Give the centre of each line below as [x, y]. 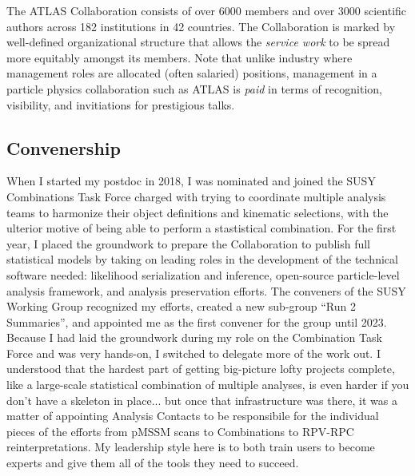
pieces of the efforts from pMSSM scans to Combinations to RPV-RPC [180, 431]
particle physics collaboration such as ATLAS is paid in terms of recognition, [194, 88]
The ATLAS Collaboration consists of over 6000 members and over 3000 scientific [207, 10]
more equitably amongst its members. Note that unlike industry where [180, 57]
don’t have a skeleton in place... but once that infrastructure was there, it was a [202, 400]
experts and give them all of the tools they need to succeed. [153, 463]
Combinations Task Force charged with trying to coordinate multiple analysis [196, 196]
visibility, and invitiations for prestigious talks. [121, 104]
